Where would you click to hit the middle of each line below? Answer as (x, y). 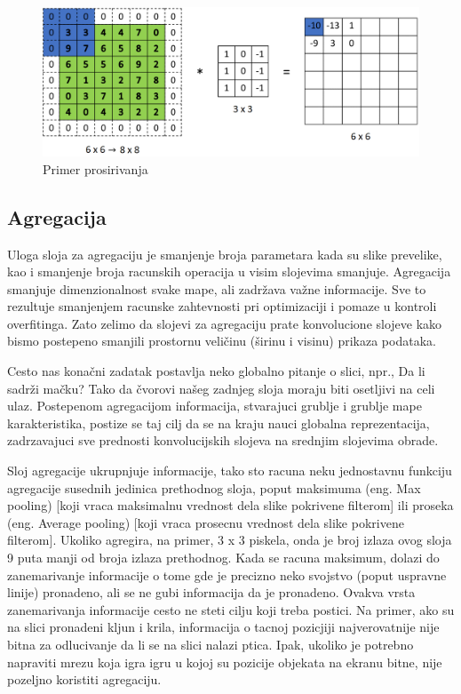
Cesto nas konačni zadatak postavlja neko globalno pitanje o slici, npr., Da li (216, 371)
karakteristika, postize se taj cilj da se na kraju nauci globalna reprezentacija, (219, 423)
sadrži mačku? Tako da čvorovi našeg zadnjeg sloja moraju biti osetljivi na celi (221, 388)
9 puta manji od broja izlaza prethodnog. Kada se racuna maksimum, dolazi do (223, 557)
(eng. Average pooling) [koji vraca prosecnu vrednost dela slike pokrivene (206, 522)
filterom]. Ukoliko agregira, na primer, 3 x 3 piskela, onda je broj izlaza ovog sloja (230, 540)
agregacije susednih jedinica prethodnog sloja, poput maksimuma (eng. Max (214, 487)
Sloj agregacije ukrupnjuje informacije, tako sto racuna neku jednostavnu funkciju (230, 471)
